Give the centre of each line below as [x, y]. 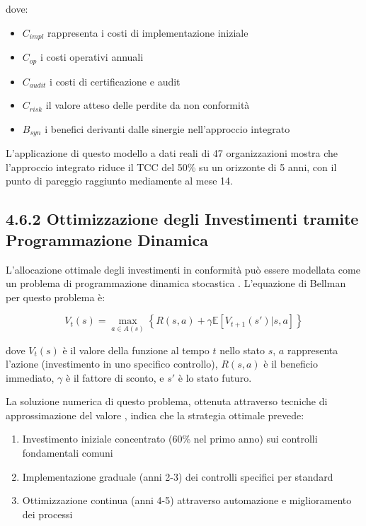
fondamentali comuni [68, 453]
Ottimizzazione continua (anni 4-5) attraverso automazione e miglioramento [187, 500]
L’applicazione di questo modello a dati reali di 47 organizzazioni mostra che [172, 153]
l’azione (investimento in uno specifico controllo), [112, 364]
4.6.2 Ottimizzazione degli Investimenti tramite [182, 219]
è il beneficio [291, 364]
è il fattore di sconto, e [115, 377]
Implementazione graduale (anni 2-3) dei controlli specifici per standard [178, 476]
